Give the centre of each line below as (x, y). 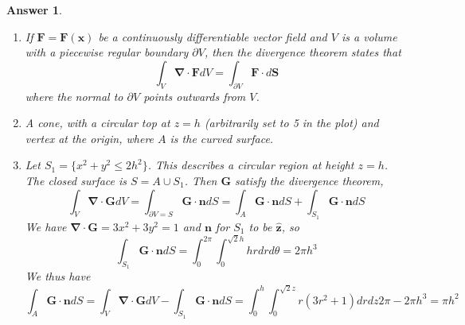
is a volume (369, 36)
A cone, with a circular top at (98, 123)
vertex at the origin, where (90, 138)
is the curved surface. (222, 138)
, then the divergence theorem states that (303, 52)
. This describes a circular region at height (251, 165)
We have (46, 226)
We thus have (58, 276)
